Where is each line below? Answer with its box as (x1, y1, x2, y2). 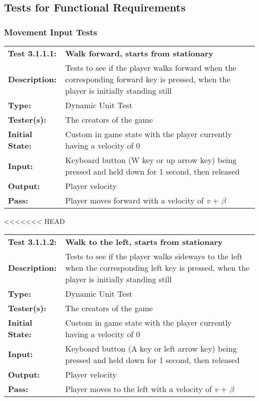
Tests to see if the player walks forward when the (65, 62, 237, 73)
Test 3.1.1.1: (8, 47, 57, 59)
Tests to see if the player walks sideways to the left (65, 250, 243, 262)
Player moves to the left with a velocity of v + (65, 383, 227, 395)
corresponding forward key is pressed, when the (65, 73, 231, 85)
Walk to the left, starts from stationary (65, 235, 223, 247)
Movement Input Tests (4, 25, 97, 38)
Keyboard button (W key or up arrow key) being (65, 154, 237, 166)
